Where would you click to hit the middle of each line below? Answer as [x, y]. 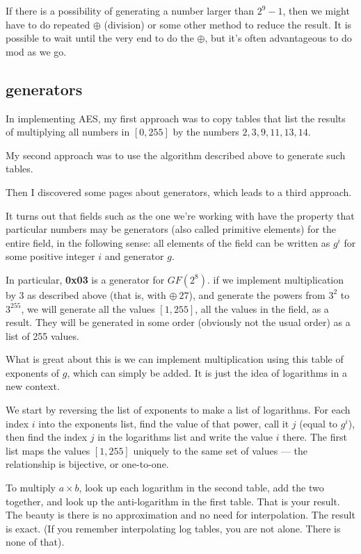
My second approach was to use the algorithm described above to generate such [176, 155]
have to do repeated [48, 24]
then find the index [47, 437]
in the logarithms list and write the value [185, 437]
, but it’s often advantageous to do [278, 38]
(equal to [319, 423]
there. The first [315, 437]
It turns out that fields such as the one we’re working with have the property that [180, 215]
